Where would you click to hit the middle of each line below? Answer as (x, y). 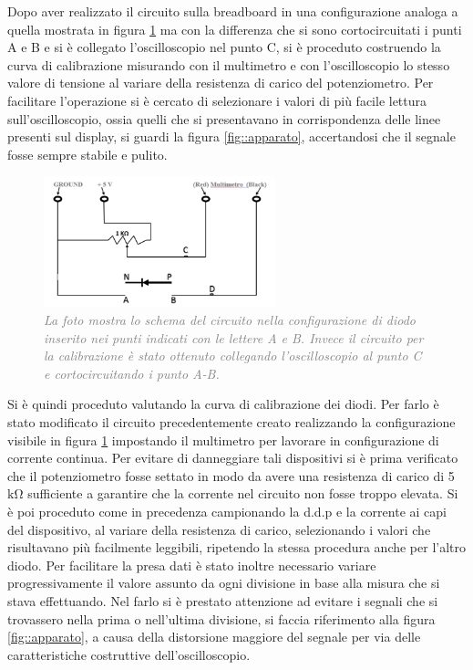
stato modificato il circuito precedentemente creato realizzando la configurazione (231, 421)
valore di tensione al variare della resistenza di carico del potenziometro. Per (221, 83)
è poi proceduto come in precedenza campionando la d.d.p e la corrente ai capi (227, 511)
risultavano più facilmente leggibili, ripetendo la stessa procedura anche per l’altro (237, 547)
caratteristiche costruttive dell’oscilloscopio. (129, 654)
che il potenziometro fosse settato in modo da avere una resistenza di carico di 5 (231, 475)
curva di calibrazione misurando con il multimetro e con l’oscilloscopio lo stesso (229, 64)
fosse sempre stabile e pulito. (87, 154)
